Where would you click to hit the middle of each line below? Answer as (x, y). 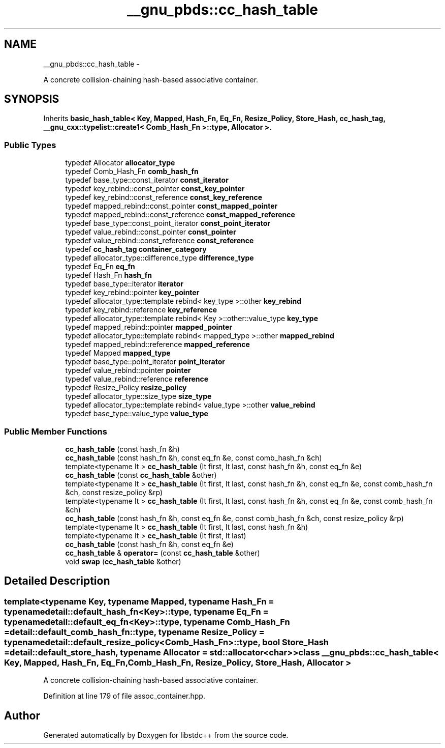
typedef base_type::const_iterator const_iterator (147, 180)
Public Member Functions (56, 431)
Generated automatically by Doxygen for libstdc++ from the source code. (166, 735)
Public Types (30, 145)
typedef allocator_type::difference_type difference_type (160, 258)
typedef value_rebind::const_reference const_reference (160, 241)
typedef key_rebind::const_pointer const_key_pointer (155, 189)
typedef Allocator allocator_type (120, 163)
